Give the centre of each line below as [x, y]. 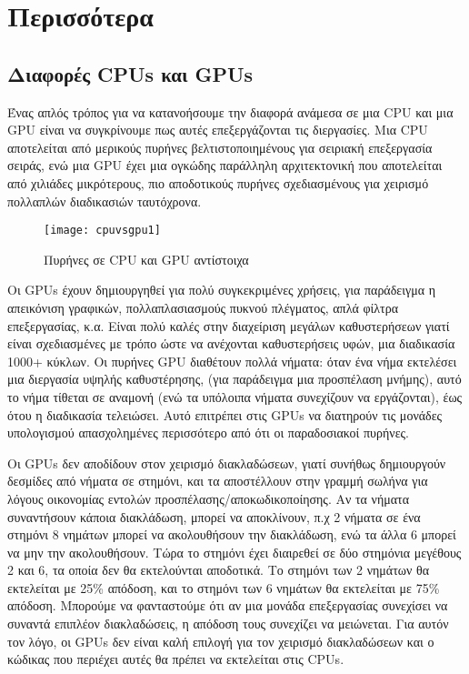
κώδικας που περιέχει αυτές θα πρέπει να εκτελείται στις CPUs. [176, 659]
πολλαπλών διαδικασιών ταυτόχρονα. [105, 201]
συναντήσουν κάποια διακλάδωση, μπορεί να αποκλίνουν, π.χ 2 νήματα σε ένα [214, 516]
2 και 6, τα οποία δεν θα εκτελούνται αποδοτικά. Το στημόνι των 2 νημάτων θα [219, 570]
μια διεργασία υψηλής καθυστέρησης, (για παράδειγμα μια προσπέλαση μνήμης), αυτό [234, 379]
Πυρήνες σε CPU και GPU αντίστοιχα [146, 259]
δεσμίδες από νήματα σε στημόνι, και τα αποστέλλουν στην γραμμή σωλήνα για [218, 481]
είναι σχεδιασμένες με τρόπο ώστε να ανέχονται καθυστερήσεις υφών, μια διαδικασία [231, 343]
